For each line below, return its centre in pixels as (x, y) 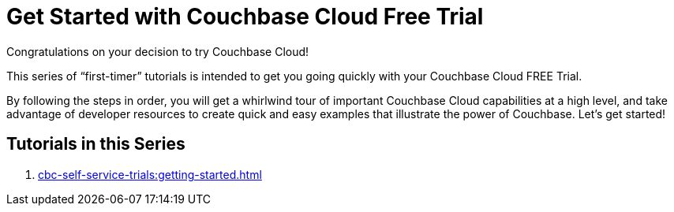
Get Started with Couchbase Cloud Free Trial (245, 17)
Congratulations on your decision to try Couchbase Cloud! (158, 51)
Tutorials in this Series (96, 144)
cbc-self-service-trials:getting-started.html (150, 174)
